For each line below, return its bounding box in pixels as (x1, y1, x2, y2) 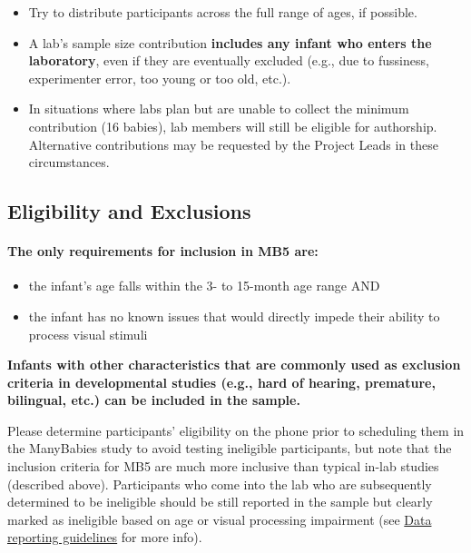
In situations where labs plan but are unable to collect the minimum (28, 99, 409, 118)
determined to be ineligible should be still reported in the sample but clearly (7, 492, 433, 511)
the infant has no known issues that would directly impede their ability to (28, 306, 440, 325)
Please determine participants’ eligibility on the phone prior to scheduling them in (7, 420, 465, 439)
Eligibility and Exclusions (7, 197, 251, 225)
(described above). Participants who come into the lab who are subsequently (7, 474, 432, 493)
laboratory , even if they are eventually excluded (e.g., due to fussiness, (28, 51, 429, 70)
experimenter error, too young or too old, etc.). (28, 68, 291, 87)
